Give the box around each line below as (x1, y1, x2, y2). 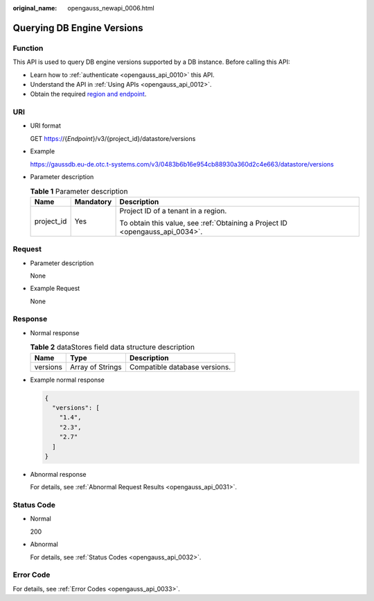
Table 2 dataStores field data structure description (30, 342, 195, 352)
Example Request (30, 285, 80, 293)
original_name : (12, 4, 57, 12)
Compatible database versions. (129, 362, 231, 371)
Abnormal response (30, 470, 87, 478)
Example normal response (30, 375, 105, 384)
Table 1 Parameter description (30, 186, 128, 196)
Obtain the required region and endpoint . (30, 90, 147, 99)
